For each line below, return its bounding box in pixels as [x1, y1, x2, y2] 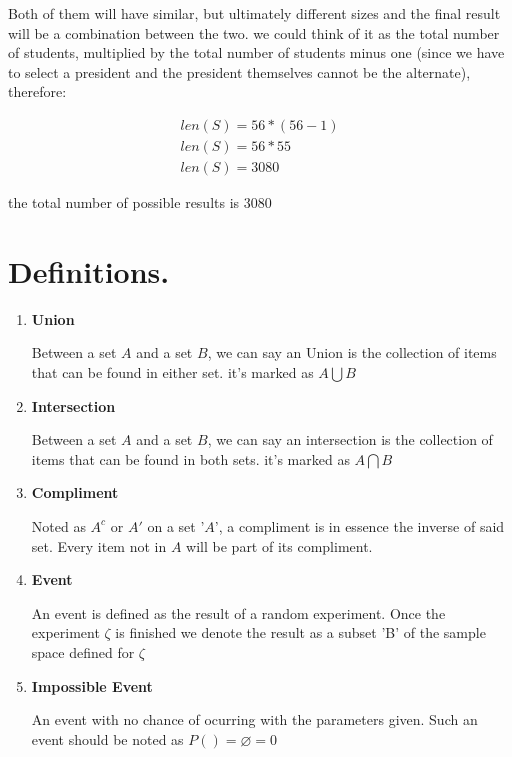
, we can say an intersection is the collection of [207, 429, 493, 450]
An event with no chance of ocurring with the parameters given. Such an [31, 709, 478, 730]
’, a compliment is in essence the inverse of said [214, 515, 505, 536]
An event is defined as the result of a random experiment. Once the [31, 602, 446, 623]
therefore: [8, 81, 67, 102]
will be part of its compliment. [186, 535, 373, 556]
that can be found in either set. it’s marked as [31, 361, 314, 382]
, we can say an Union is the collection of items [207, 342, 497, 363]
